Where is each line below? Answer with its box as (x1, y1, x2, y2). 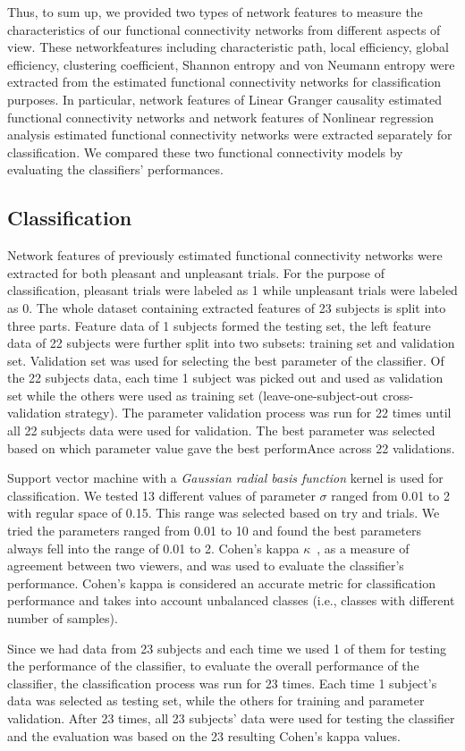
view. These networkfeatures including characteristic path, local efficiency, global (7, 38, 449, 56)
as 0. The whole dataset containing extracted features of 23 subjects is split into (7, 298, 446, 316)
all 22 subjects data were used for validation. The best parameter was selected (7, 421, 435, 440)
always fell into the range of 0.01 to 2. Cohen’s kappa (7, 538, 300, 557)
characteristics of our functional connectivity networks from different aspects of (7, 20, 441, 38)
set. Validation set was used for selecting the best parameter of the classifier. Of (7, 350, 444, 369)
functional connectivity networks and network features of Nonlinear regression (7, 107, 434, 126)
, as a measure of (317, 538, 410, 557)
